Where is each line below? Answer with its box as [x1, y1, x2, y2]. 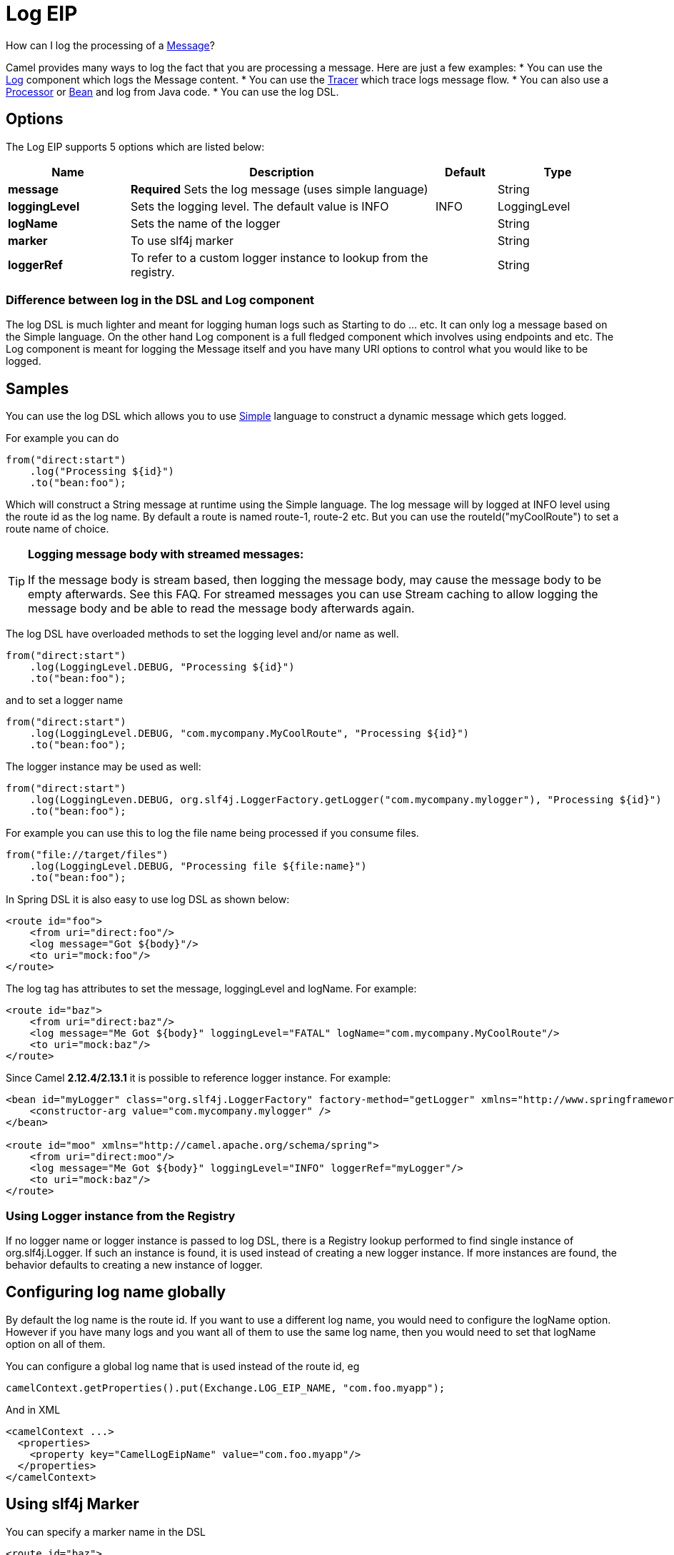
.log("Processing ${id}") [29, 466, 175, 478]
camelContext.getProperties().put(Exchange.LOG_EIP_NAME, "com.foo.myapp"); [6, 1382, 446, 1394]
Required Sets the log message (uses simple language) [131, 181, 428, 196]
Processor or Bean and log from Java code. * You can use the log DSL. [6, 85, 339, 98]
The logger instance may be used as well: [6, 760, 201, 773]
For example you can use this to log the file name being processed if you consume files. [6, 827, 419, 840]
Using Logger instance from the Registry [6, 1208, 236, 1223]
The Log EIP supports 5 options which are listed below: [6, 140, 265, 153]
